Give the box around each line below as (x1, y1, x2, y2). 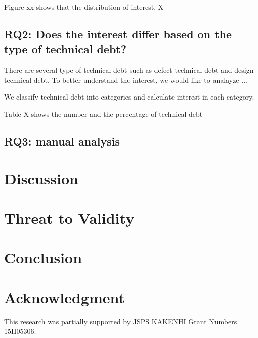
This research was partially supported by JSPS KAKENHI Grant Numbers (4, 316, 237, 326)
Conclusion (4, 247, 82, 268)
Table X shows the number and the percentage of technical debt (4, 108, 203, 119)
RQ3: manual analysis (4, 133, 120, 149)
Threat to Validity (4, 207, 135, 228)
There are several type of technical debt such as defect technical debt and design (4, 65, 254, 75)
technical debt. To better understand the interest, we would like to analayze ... (4, 74, 247, 85)
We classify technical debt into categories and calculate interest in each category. (4, 91, 254, 102)
